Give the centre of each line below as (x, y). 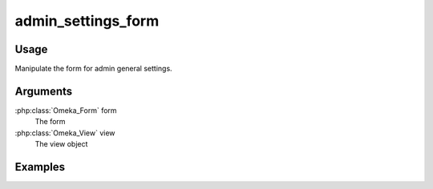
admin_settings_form (87, 21)
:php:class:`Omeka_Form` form (66, 110)
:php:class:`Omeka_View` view (65, 133)
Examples (40, 167)
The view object (61, 144)
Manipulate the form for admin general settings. (93, 69)
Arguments (44, 91)
